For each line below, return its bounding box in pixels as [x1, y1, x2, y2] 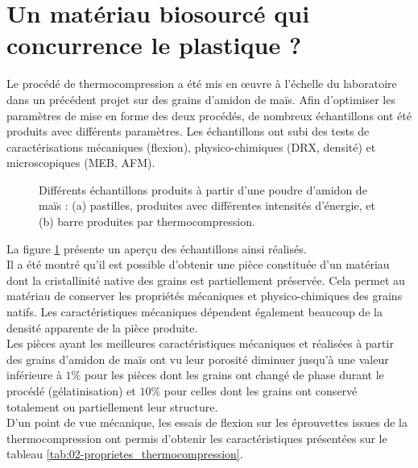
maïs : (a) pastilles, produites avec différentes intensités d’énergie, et [39, 197, 375, 214]
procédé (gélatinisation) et [6, 382, 136, 399]
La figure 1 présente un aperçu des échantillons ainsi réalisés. [6, 240, 307, 257]
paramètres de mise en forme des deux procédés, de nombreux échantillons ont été [6, 107, 412, 123]
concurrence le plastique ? [6, 28, 302, 61]
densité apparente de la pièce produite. [6, 319, 198, 336]
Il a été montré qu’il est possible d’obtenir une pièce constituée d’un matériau [6, 256, 390, 273]
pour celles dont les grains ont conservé [163, 382, 358, 399]
